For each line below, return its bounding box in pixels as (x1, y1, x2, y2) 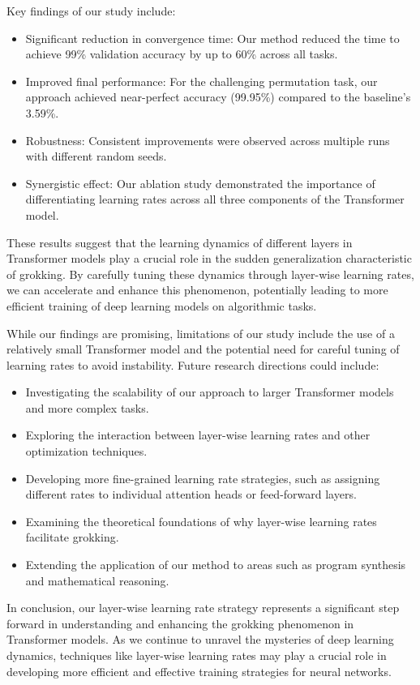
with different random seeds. (25, 148, 167, 165)
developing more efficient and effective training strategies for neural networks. (6, 662, 392, 679)
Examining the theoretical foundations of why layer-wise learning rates (25, 512, 377, 529)
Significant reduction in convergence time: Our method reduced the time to (25, 29, 400, 46)
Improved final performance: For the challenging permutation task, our (25, 72, 378, 89)
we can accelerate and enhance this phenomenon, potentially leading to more (6, 281, 388, 298)
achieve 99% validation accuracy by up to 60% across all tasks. (25, 45, 338, 62)
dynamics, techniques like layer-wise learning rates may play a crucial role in (6, 647, 387, 663)
